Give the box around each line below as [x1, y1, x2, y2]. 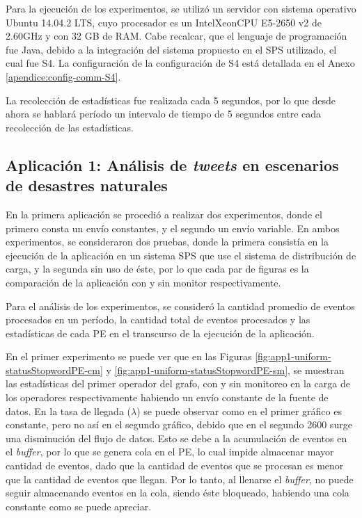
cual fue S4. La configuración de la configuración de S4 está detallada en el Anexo [6, 56, 355, 70]
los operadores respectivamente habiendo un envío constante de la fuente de [6, 390, 329, 405]
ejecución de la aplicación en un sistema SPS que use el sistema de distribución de [6, 248, 356, 262]
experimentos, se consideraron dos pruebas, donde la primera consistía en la [6, 234, 329, 249]
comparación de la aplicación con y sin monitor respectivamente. [6, 275, 281, 289]
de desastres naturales [6, 175, 168, 196]
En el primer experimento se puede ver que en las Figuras [6, 349, 252, 364]
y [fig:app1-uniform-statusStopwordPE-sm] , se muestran [106, 362, 345, 377]
